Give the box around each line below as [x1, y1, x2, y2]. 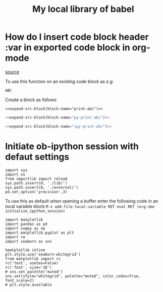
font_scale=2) [5, 278, 35, 283]
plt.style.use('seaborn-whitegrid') [5, 252, 81, 257]
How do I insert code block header [5, 31, 149, 43]
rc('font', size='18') [5, 265, 52, 270]
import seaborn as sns [5, 239, 52, 244]
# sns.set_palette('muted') [5, 269, 63, 274]
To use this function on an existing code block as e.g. [5, 78, 114, 84]
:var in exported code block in [5, 42, 130, 53]
